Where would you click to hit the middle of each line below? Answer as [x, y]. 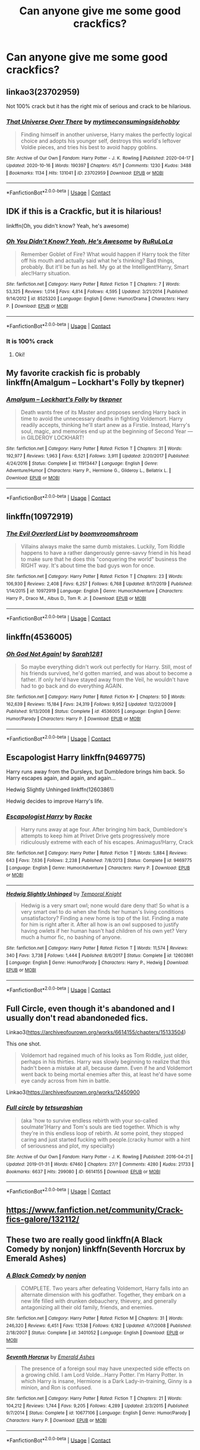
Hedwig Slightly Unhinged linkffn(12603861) [60, 789]
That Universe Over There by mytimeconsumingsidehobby [93, 122]
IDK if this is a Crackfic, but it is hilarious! [84, 211]
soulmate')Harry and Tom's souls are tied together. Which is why [100, 1127]
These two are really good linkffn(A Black [84, 1240]
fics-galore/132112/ [43, 1219]
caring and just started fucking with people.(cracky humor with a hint [105, 1140]
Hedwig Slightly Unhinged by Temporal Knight [64, 894]
